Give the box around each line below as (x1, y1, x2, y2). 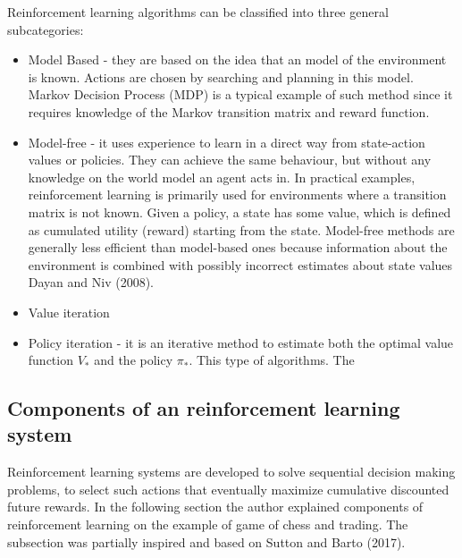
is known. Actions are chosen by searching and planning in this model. (28, 67, 414, 86)
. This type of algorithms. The (189, 351, 355, 369)
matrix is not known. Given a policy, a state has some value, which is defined (28, 202, 451, 221)
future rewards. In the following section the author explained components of (7, 497, 424, 516)
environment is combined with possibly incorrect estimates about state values (28, 255, 453, 274)
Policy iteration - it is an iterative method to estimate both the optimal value (28, 333, 454, 351)
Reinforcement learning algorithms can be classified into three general (7, 3, 389, 21)
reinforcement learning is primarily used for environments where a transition (28, 185, 447, 204)
